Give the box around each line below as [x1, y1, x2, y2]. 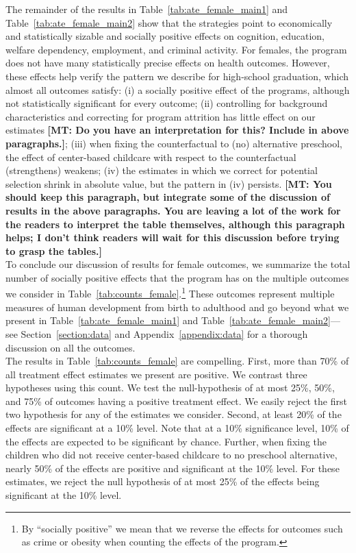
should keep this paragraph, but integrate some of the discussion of [5, 190, 330, 204]
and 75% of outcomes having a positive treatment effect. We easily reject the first [5, 393, 347, 408]
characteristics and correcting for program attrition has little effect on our [5, 109, 316, 123]
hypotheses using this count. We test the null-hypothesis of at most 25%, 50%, [5, 380, 335, 395]
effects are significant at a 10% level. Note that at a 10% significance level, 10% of [5, 421, 349, 435]
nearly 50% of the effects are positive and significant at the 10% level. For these [5, 460, 340, 475]
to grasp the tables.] [5, 243, 102, 258]
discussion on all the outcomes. [5, 340, 136, 354]
